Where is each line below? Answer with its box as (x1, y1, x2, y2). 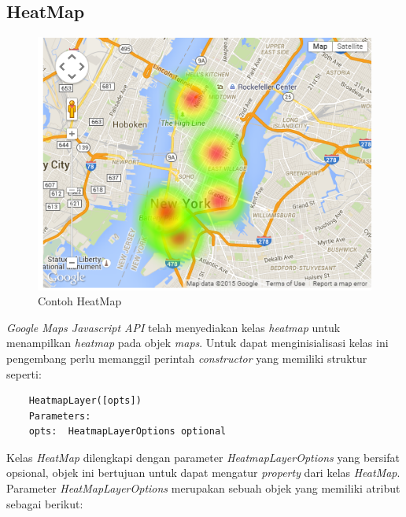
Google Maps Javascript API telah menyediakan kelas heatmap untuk (6, 319, 341, 335)
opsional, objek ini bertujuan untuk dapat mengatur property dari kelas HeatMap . (6, 464, 400, 481)
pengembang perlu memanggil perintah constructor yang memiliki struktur (6, 349, 367, 366)
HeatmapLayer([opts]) (28, 395, 142, 407)
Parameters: (28, 410, 91, 422)
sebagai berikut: (6, 495, 83, 511)
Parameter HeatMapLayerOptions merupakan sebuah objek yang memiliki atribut (6, 480, 400, 497)
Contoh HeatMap (38, 293, 122, 309)
